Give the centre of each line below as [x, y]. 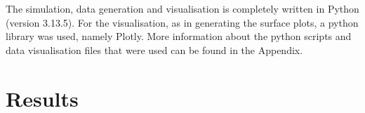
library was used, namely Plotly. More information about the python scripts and [179, 36]
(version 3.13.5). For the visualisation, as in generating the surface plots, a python [182, 22]
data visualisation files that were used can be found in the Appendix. [154, 49]
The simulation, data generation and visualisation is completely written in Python [182, 8]
